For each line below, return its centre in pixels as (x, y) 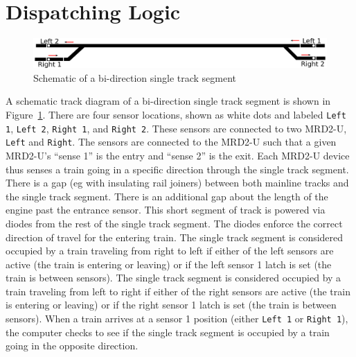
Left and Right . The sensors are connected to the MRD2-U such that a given (171, 142)
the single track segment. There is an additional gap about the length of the (167, 196)
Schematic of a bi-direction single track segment (135, 77)
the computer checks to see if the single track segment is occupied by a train (168, 332)
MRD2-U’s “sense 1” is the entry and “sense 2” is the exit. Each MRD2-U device (178, 155)
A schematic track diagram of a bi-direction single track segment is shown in (168, 101)
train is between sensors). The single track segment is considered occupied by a (173, 278)
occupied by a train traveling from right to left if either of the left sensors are (170, 251)
